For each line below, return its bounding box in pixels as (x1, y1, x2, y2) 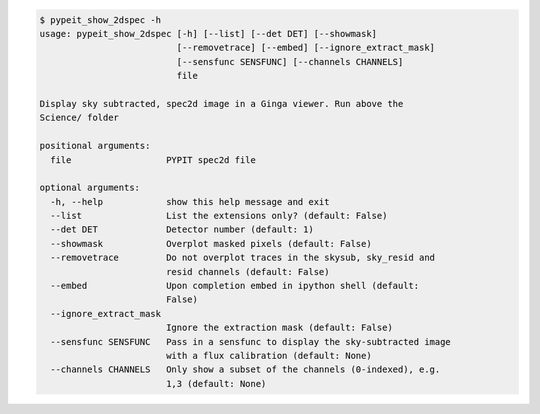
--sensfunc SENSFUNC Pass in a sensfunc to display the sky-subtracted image (50, 336, 452, 347)
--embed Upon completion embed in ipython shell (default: (50, 280, 420, 292)
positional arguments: (39, 140, 151, 152)
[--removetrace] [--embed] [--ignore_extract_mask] (176, 42, 435, 54)
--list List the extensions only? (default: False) (50, 210, 388, 222)
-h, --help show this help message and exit (50, 196, 330, 207)
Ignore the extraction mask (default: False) (165, 322, 394, 334)
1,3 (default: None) (165, 378, 267, 389)
